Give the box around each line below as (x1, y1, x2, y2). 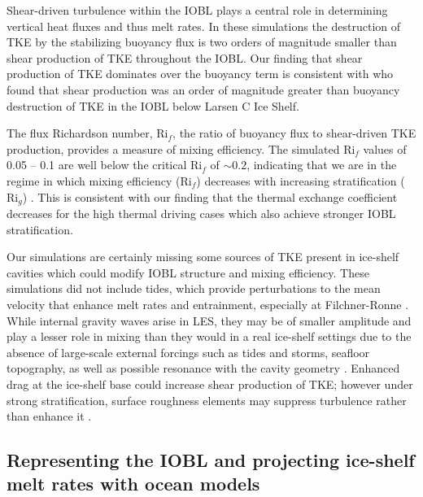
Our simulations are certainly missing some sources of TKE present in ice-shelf (7, 248, 399, 265)
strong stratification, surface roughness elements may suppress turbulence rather (7, 391, 407, 408)
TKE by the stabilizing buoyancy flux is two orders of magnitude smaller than (7, 33, 397, 50)
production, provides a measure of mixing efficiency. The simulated (7, 140, 340, 157)
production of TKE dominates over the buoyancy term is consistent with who (7, 65, 394, 82)
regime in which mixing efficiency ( (7, 172, 181, 189)
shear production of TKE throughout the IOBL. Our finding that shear (7, 49, 363, 66)
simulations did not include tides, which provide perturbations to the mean (7, 280, 381, 297)
